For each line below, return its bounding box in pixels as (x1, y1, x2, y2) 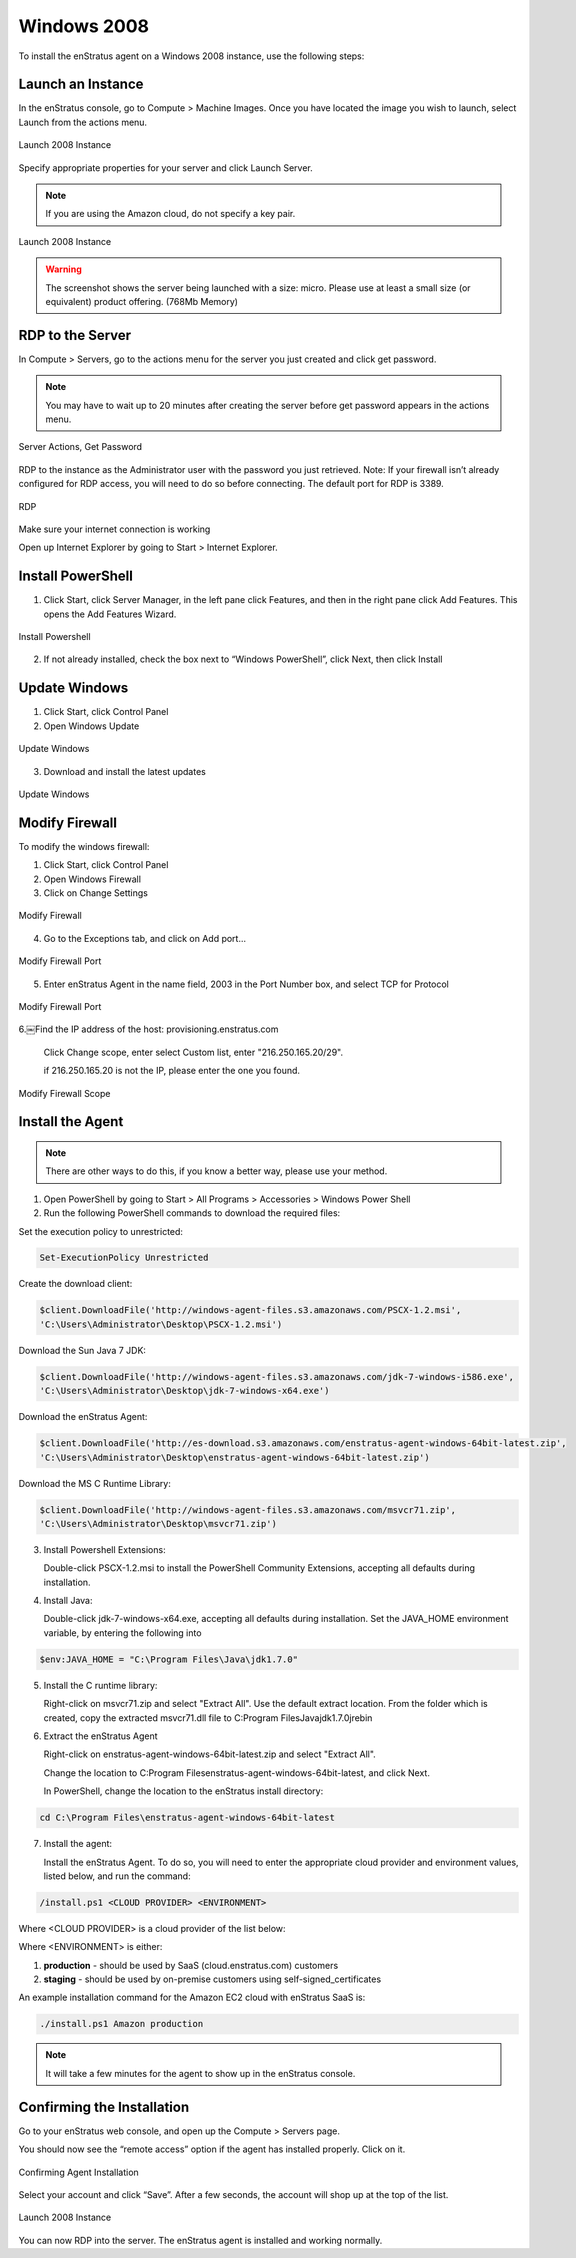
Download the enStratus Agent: (18, 1411, 148, 1423)
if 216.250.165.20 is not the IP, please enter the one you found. (43, 1065, 300, 1077)
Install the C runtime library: (43, 1679, 158, 1691)
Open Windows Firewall (43, 873, 142, 885)
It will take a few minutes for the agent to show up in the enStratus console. (45, 2067, 356, 2079)
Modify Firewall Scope (18, 1087, 111, 1099)
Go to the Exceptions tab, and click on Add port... (43, 932, 247, 944)
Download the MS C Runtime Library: (18, 1477, 172, 1489)
